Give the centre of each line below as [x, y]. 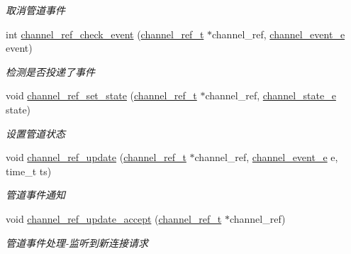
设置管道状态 [35, 133]
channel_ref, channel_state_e [271, 95]
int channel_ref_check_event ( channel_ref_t [105, 34]
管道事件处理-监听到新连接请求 [77, 242]
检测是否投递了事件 [50, 71]
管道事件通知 [35, 195]
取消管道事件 [35, 10]
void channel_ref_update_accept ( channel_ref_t [114, 218]
